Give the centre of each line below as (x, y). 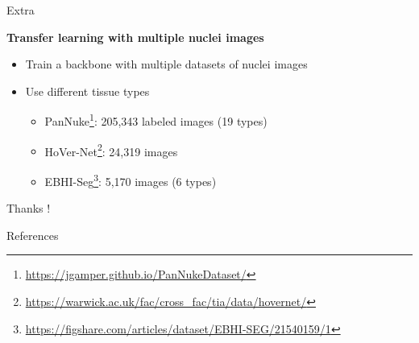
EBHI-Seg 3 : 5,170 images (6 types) (131, 180)
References (33, 235)
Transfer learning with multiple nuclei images (135, 37)
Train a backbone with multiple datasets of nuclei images (166, 64)
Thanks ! (29, 208)
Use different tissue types (87, 91)
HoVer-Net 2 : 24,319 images (111, 150)
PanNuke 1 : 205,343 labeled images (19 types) (156, 120)
